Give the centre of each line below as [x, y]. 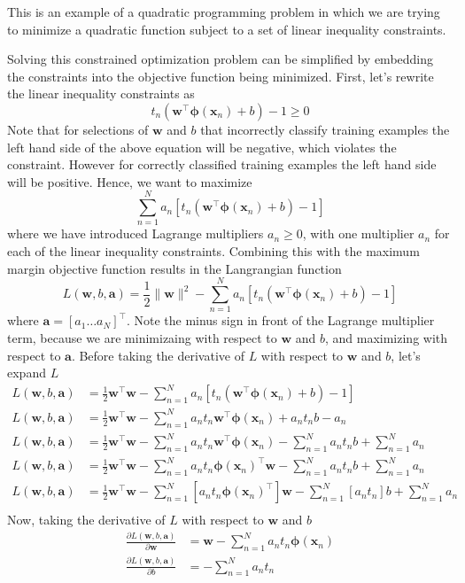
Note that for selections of [78, 129]
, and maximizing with [386, 337]
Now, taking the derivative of [86, 520]
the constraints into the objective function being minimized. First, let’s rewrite [221, 76]
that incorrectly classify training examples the [325, 129]
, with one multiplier [358, 233]
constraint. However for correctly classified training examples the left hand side [222, 164]
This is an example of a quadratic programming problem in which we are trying [224, 12]
